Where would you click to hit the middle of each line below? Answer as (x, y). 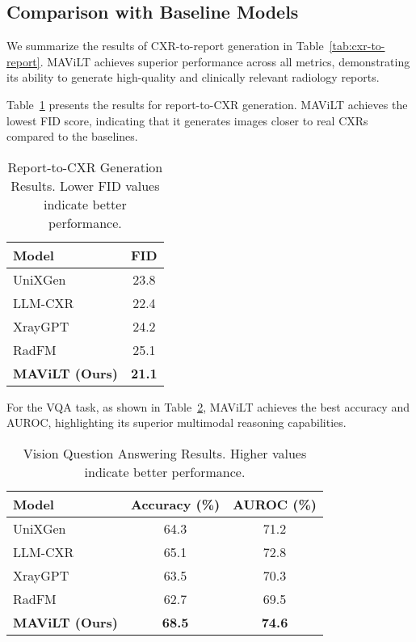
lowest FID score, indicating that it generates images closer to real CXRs (187, 120)
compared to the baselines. (72, 136)
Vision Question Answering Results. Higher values (165, 453)
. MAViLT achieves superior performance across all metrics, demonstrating (225, 61)
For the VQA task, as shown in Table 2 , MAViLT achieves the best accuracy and (208, 406)
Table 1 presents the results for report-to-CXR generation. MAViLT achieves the (207, 104)
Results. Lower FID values (85, 185)
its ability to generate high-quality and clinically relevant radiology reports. (193, 77)
